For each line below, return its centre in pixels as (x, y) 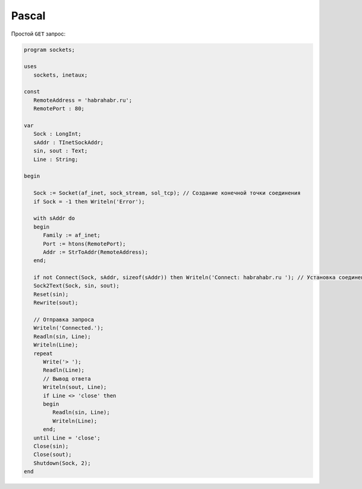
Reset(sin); (51, 294)
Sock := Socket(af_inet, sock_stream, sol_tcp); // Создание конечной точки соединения (167, 193)
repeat (43, 353)
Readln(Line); (64, 370)
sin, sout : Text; (61, 151)
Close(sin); (51, 446)
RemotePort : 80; (59, 109)
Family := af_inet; (72, 235)
